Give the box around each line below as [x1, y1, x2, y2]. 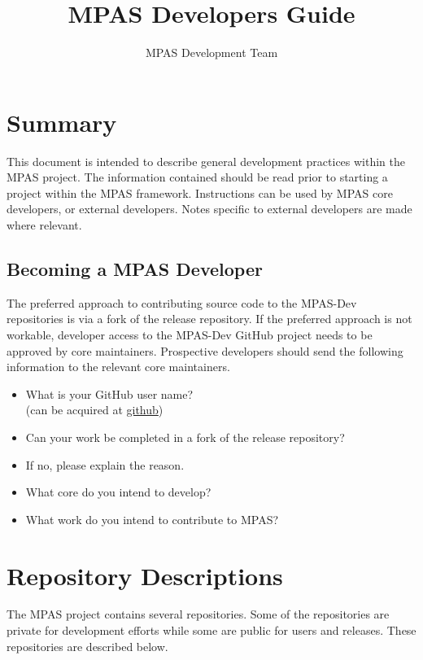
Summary [7, 105, 117, 138]
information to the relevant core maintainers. [7, 358, 230, 375]
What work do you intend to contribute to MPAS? [25, 510, 279, 527]
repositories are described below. [7, 637, 168, 654]
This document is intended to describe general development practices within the [7, 152, 406, 169]
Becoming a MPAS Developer [7, 256, 263, 282]
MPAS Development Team [145, 44, 278, 61]
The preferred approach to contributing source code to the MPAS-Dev [7, 294, 357, 311]
